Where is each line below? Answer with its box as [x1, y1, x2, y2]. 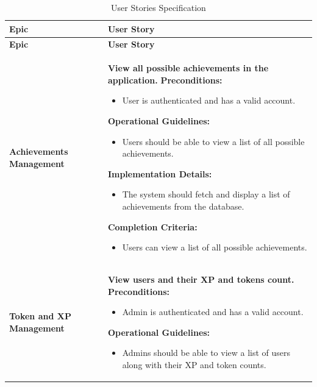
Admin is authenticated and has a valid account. [122, 305, 304, 318]
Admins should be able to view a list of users [122, 346, 291, 359]
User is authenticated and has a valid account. [122, 94, 296, 107]
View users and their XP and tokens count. [107, 273, 294, 286]
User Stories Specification [111, 1, 206, 13]
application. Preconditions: [107, 73, 223, 86]
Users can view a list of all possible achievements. [122, 241, 307, 254]
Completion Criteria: [107, 220, 198, 233]
